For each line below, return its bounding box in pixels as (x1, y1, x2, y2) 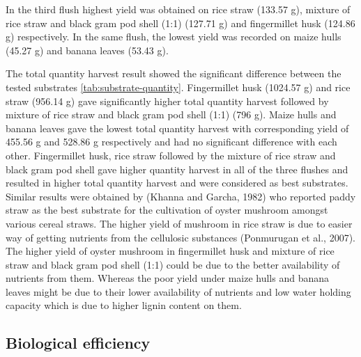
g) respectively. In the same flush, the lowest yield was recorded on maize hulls (6, 29, 341, 44)
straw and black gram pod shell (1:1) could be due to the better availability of (6, 257, 340, 271)
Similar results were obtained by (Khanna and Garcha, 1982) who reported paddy (6, 189, 356, 203)
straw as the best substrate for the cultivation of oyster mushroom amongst (6, 203, 328, 217)
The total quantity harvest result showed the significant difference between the (6, 66, 341, 81)
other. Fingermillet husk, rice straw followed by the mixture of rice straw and (6, 148, 336, 162)
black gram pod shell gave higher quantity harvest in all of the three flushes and (6, 161, 348, 176)
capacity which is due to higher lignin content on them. (6, 298, 242, 312)
